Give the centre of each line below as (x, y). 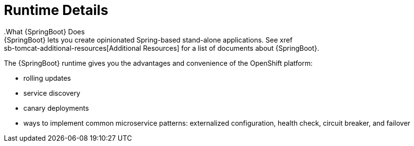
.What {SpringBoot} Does (45, 31)
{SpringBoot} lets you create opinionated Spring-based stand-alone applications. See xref (148, 40)
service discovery (52, 93)
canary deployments (56, 108)
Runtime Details (56, 10)
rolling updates (47, 78)
